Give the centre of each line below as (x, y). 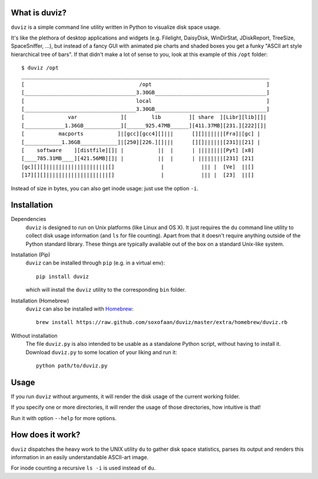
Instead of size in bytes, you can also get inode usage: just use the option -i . (105, 188)
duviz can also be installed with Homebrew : (79, 309)
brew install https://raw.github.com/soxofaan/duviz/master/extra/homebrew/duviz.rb (162, 322)
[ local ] (146, 101)
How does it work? (46, 435)
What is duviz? (39, 13)
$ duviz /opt (40, 68)
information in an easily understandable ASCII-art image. (80, 457)
